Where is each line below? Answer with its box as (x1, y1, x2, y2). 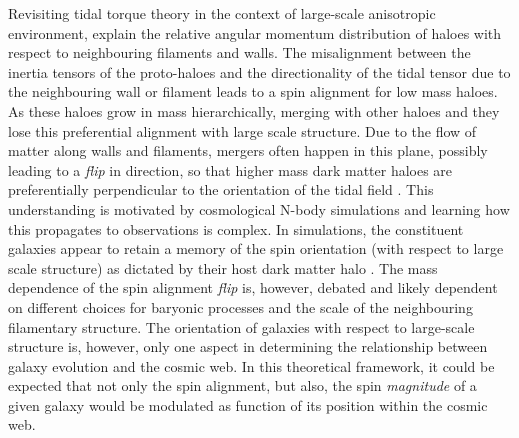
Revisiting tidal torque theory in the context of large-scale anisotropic (8, 3, 436, 23)
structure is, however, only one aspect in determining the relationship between (8, 336, 488, 357)
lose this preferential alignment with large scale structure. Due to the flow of (8, 120, 477, 141)
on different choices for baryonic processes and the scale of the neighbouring (8, 296, 473, 317)
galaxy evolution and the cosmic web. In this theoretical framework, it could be (8, 355, 495, 376)
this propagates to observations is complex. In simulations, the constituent (8, 218, 464, 239)
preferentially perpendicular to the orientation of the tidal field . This (8, 179, 434, 200)
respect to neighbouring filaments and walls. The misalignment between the (8, 42, 471, 63)
